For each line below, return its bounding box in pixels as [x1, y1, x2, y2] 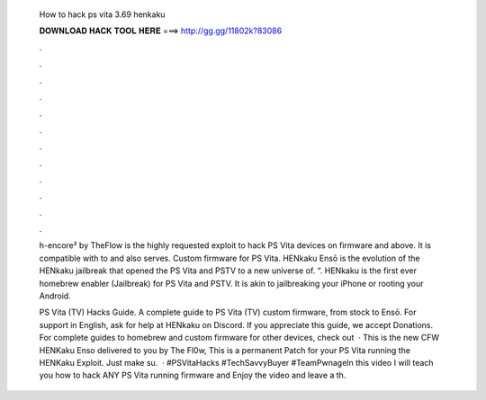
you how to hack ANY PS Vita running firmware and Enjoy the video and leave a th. [39, 369, 346, 381]
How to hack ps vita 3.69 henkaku [39, 9, 166, 20]
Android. [39, 290, 71, 301]
